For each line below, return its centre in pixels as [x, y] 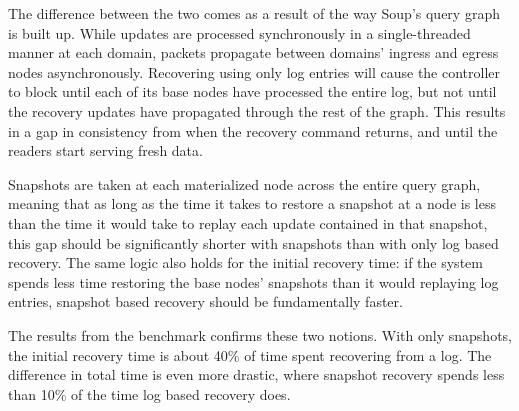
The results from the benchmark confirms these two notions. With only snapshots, [260, 334]
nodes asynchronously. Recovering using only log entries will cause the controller [254, 71]
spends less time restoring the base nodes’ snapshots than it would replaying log [253, 281]
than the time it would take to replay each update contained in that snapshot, [248, 222]
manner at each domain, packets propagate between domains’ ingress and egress [253, 52]
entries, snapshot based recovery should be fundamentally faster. [205, 301]
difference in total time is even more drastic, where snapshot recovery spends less [256, 374]
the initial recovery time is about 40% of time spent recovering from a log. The [250, 354]
